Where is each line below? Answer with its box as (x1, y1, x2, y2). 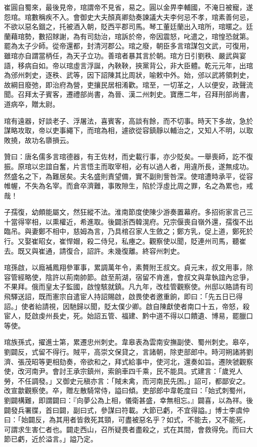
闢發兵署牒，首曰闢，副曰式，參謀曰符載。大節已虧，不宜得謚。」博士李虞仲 (4, 404, 250, 415)
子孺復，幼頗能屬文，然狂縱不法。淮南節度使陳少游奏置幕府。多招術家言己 (4, 207, 246, 217)
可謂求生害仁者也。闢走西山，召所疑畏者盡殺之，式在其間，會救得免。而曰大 (4, 424, 253, 434)
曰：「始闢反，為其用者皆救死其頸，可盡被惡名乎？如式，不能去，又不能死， (4, 414, 250, 425)
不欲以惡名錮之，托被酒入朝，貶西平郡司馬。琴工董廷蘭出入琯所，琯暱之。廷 (4, 21, 253, 32)
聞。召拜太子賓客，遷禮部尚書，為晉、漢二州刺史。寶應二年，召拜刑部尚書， (4, 89, 253, 99)
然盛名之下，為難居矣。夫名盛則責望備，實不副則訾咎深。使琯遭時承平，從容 (4, 171, 253, 181)
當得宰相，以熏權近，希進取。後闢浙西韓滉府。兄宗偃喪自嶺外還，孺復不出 (10, 216, 253, 226)
